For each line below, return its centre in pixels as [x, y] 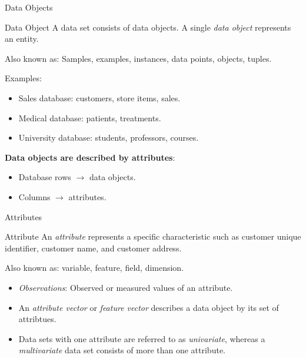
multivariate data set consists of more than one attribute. [122, 350]
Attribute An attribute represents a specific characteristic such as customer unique [153, 236]
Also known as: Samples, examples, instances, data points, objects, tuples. [138, 58]
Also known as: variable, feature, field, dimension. [94, 268]
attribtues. [37, 319]
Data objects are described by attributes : [90, 157]
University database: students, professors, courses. [109, 137]
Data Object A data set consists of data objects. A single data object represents [148, 27]
